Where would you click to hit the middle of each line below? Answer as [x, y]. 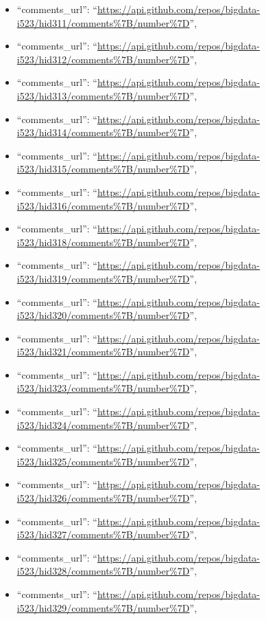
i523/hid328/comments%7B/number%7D [103, 571]
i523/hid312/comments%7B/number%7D [103, 59]
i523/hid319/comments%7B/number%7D [103, 278]
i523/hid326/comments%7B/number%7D [103, 498]
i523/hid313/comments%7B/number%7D [103, 95]
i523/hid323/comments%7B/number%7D [103, 388]
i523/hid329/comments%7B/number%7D [103, 607]
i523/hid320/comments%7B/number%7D [103, 315]
